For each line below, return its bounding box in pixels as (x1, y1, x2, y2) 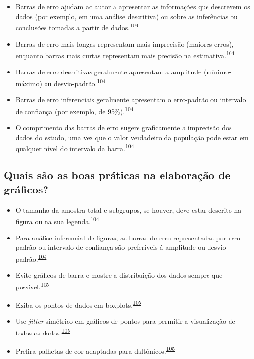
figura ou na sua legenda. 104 (15, 215, 99, 226)
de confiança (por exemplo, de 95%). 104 (15, 104, 134, 116)
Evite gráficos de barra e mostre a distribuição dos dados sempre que (15, 270, 223, 280)
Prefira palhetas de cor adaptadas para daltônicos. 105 (15, 344, 175, 356)
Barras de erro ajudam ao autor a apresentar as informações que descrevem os (15, 1, 250, 11)
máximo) (15, 78, 42, 88)
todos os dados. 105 (15, 326, 70, 337)
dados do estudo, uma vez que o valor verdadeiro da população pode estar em (15, 132, 249, 142)
